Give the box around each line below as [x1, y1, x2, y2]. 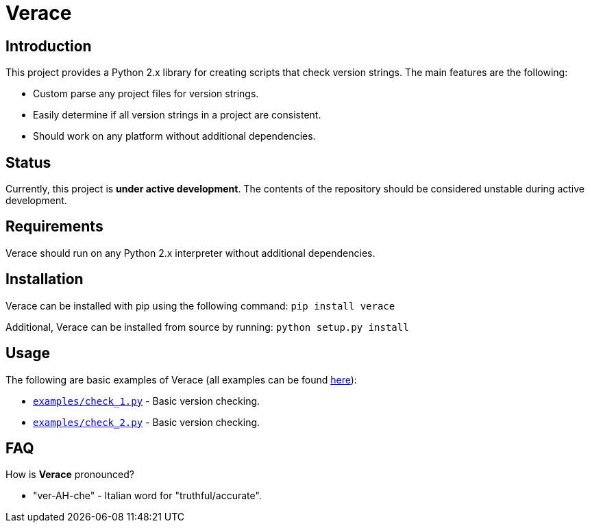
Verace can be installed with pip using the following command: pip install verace [5, 299, 395, 312]
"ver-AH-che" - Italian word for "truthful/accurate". [33, 490, 262, 502]
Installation [5, 271, 84, 288]
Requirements [5, 218, 103, 236]
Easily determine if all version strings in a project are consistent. [33, 109, 321, 121]
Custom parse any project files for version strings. [33, 88, 259, 100]
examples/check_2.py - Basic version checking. [33, 416, 260, 428]
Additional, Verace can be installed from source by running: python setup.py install [5, 320, 409, 333]
